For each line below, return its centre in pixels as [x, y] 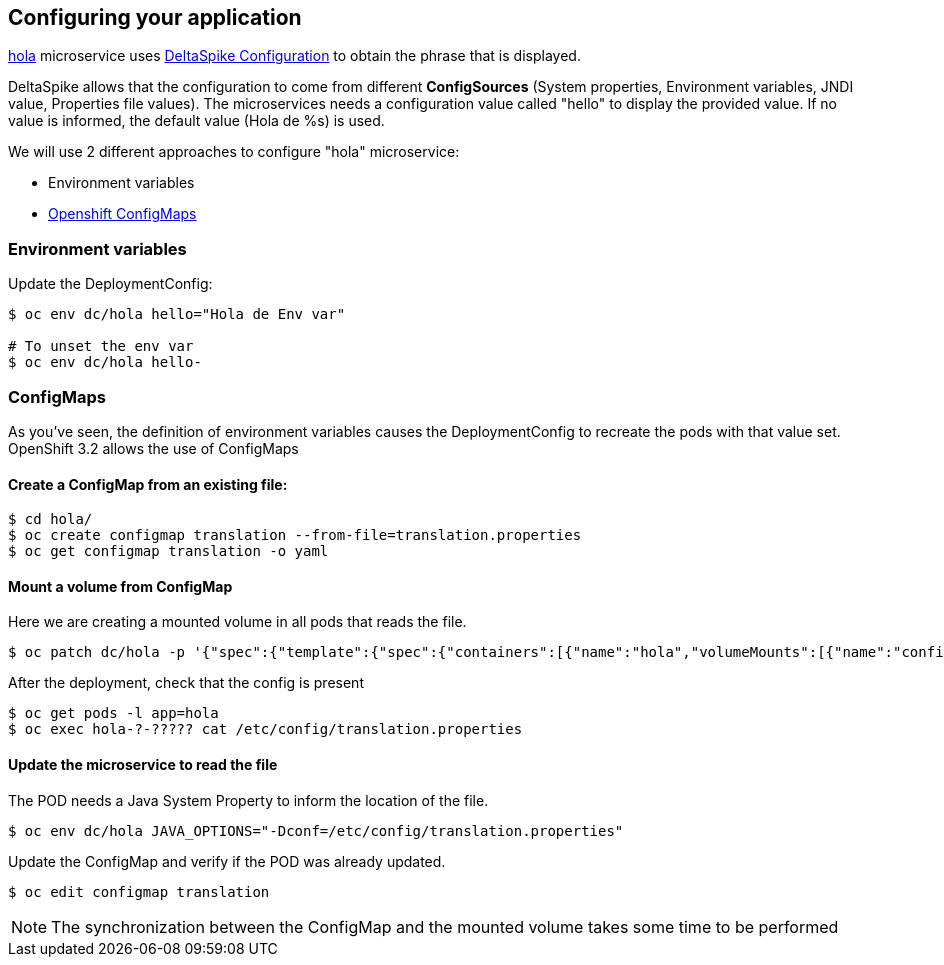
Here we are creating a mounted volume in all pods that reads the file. [237, 622]
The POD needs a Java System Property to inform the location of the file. [248, 800]
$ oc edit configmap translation [139, 891]
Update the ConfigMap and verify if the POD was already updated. [227, 861]
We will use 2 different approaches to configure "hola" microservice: [234, 152]
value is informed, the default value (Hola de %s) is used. [196, 121]
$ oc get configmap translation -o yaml [168, 551]
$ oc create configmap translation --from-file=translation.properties [295, 535]
